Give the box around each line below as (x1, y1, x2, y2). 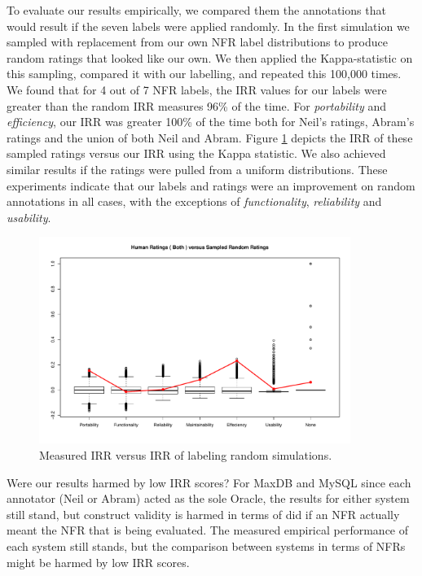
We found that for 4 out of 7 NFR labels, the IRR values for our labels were (7, 81, 387, 98)
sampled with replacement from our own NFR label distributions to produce (7, 33, 388, 50)
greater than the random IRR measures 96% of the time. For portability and (7, 97, 386, 114)
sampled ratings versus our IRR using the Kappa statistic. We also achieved (7, 145, 386, 162)
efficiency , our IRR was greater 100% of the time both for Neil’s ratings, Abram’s (7, 113, 415, 130)
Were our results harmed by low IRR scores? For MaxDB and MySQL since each (7, 473, 411, 491)
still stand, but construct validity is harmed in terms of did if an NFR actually (7, 505, 400, 522)
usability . (7, 208, 51, 225)
